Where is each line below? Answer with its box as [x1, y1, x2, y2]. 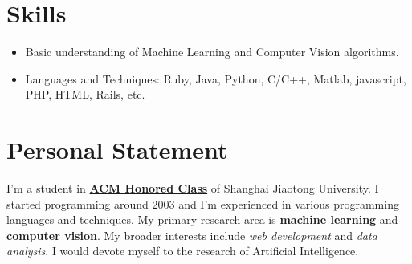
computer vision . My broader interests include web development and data [6, 226, 377, 243]
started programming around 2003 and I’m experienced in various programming [6, 195, 399, 212]
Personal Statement [6, 133, 228, 166]
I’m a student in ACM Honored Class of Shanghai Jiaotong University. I [6, 180, 379, 197]
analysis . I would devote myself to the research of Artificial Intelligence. [6, 242, 359, 259]
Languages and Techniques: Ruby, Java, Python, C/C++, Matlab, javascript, [25, 70, 406, 87]
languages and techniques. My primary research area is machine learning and [6, 211, 398, 228]
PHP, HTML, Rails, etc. [25, 86, 145, 103]
